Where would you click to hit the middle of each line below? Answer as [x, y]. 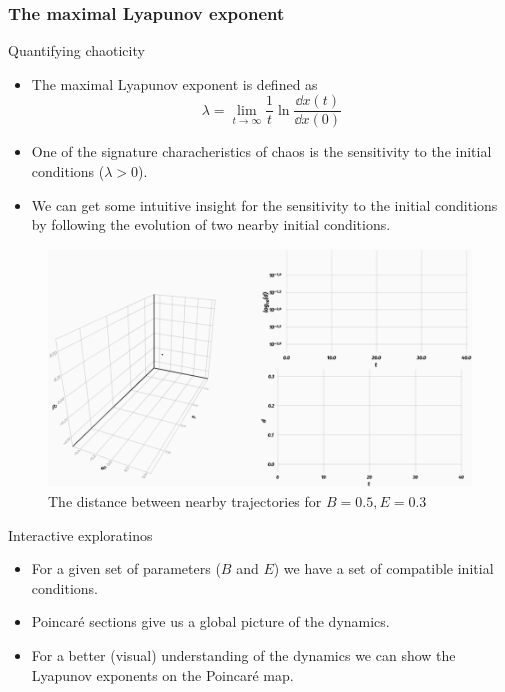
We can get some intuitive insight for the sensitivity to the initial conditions [264, 204]
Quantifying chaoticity [76, 50]
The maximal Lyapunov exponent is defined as [174, 83]
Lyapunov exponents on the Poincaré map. [162, 674]
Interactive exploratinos [80, 534]
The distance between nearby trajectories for [185, 500]
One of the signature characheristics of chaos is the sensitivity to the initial [261, 151]
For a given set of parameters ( [126, 568]
